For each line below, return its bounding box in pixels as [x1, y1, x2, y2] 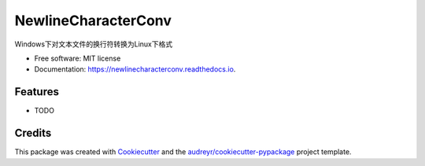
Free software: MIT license [34, 53, 121, 63]
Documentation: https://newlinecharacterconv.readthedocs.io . [34, 65, 236, 74]
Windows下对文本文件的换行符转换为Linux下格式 [14, 39, 173, 49]
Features [14, 85, 59, 98]
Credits [14, 127, 52, 140]
